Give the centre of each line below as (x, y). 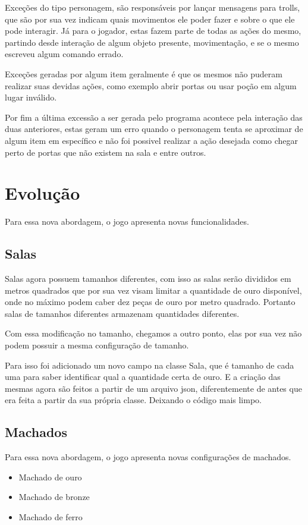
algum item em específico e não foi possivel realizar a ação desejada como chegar (152, 140)
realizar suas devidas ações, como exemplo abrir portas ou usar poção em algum (151, 85)
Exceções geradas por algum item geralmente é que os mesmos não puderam (144, 73)
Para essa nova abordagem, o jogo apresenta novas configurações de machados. (148, 457)
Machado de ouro (50, 477)
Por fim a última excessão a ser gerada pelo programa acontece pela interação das (154, 117)
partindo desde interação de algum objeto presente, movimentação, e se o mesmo (152, 42)
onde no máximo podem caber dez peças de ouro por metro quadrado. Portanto (150, 302)
